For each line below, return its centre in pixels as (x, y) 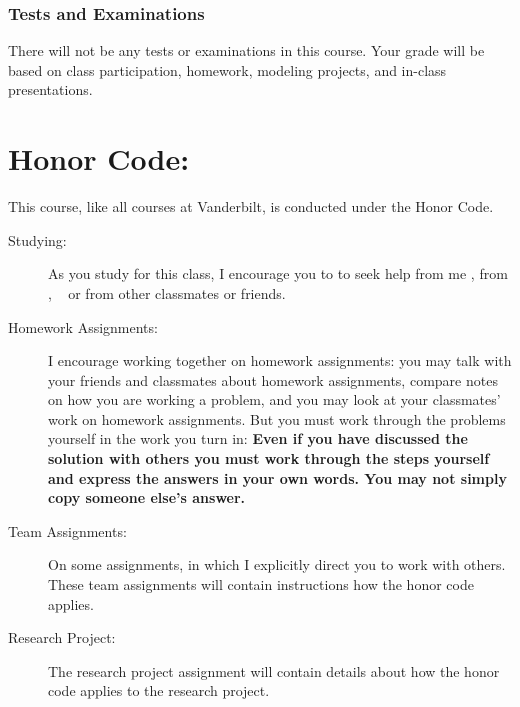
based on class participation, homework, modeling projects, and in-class (227, 69)
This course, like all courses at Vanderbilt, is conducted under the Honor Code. (251, 206)
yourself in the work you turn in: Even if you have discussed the (258, 438)
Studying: (37, 239)
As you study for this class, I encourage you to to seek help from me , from (278, 273)
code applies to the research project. (159, 690)
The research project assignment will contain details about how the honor (274, 670)
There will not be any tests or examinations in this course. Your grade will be (246, 50)
